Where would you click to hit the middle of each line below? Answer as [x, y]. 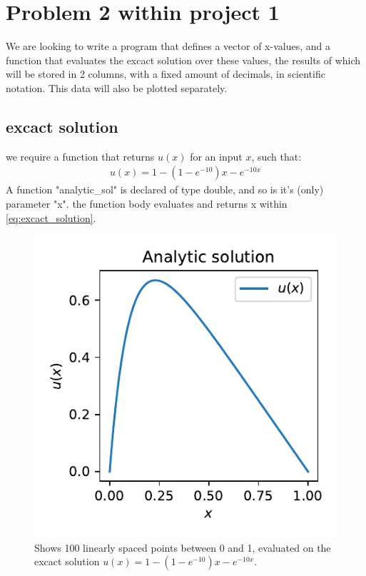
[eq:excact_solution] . [51, 217]
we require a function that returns [80, 156]
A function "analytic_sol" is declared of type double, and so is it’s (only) [165, 190]
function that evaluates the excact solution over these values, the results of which [183, 60]
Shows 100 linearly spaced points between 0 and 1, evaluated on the [183, 547]
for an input [216, 156]
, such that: [276, 156]
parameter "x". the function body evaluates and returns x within [147, 203]
